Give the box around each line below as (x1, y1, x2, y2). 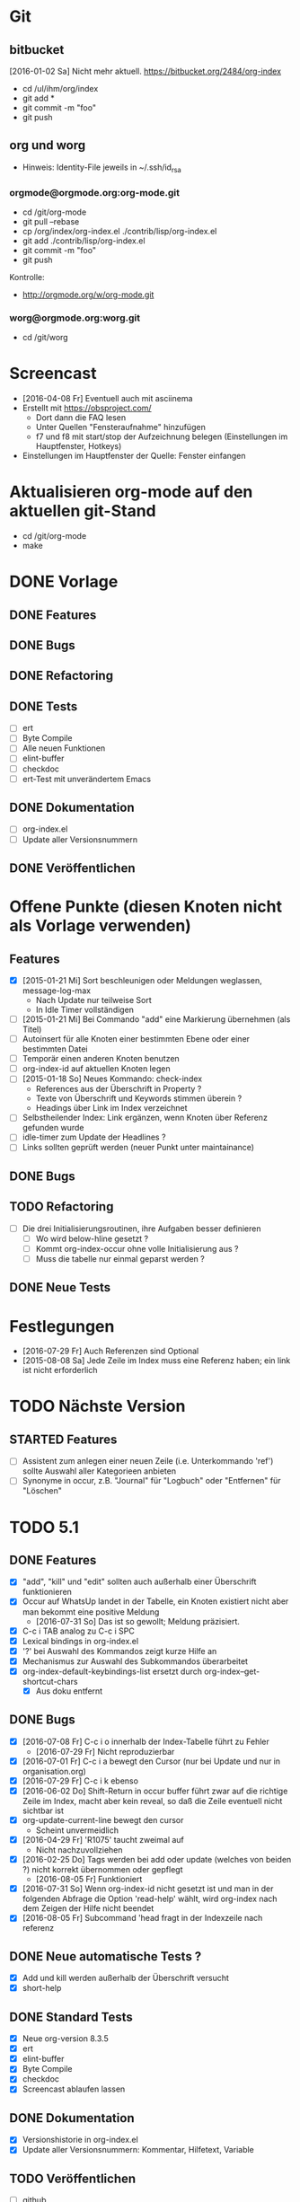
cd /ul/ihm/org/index (22, 84, 99, 93)
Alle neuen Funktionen (22, 743, 106, 753)
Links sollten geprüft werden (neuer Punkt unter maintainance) (22, 1142, 254, 1153)
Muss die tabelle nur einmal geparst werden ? (35, 1253, 205, 1264)
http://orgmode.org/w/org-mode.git (22, 289, 154, 300)
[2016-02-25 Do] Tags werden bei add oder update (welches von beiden (22, 1854, 292, 1865)
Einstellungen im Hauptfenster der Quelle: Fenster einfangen (22, 451, 246, 462)
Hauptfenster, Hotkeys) (35, 441, 122, 452)
